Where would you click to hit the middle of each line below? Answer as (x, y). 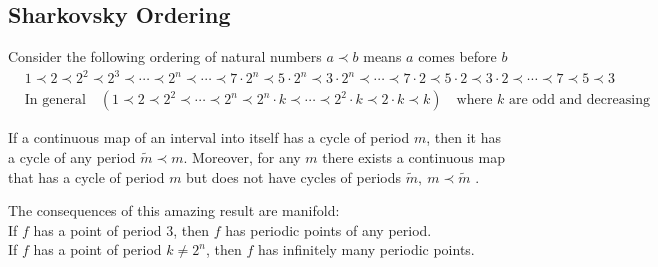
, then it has (463, 137)
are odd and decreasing (579, 100)
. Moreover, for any (242, 156)
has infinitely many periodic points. (366, 249)
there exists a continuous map (413, 156)
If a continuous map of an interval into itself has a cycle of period (209, 137)
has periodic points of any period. (328, 229)
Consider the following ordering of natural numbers (165, 56)
